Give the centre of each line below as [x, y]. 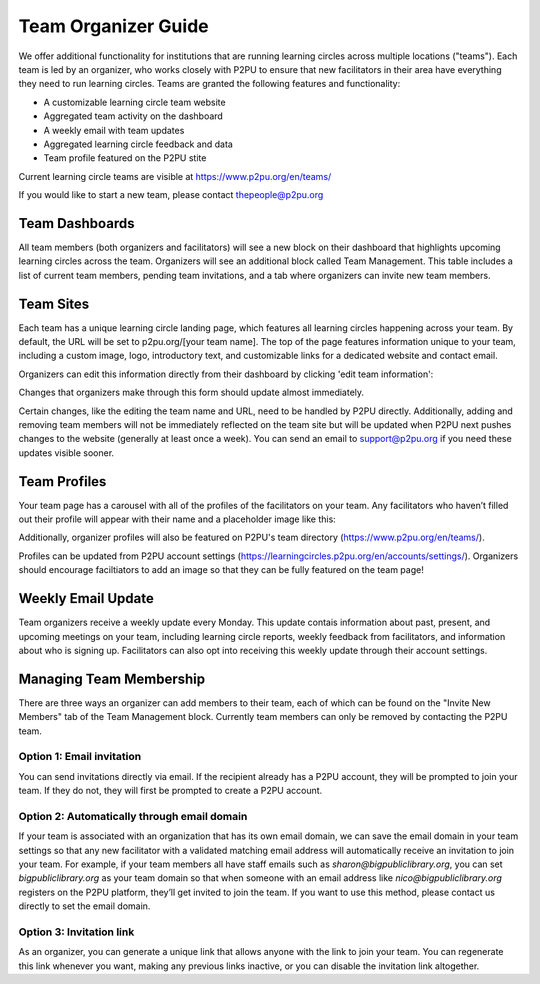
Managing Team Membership [112, 678]
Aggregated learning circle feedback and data [138, 144]
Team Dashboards [76, 223]
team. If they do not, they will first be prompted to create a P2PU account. [170, 791]
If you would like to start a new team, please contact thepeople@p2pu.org [171, 195]
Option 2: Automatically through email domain [133, 816]
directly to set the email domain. [84, 906]
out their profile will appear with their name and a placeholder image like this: [177, 519]
